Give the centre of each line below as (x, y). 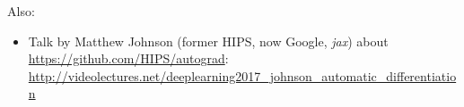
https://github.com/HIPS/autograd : (128, 58)
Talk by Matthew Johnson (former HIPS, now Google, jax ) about (208, 41)
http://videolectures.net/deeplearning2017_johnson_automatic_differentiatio (242, 75)
